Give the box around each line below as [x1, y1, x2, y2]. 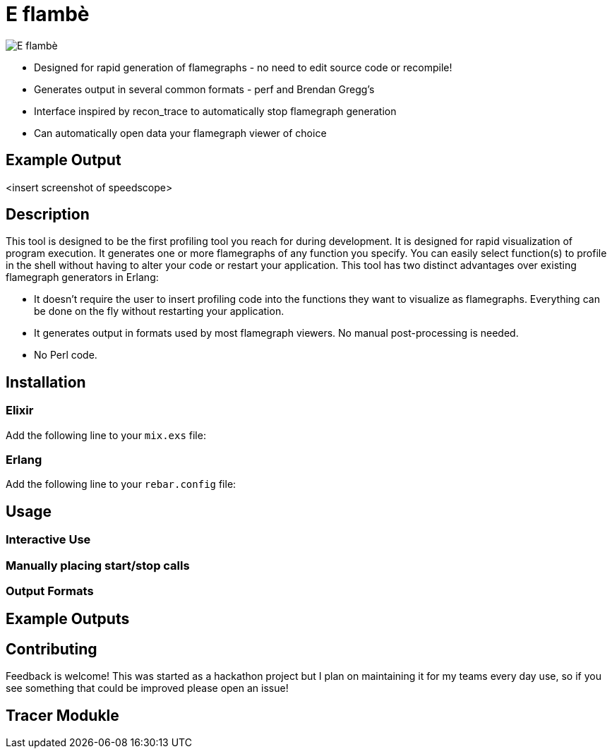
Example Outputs [6, 610, 130, 628]
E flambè [6, 2, 90, 26]
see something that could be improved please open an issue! [6, 682, 289, 695]
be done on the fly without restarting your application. [34, 305, 284, 318]
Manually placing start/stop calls [6, 558, 190, 573]
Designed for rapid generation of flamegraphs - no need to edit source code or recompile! [34, 61, 452, 73]
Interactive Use [6, 532, 91, 547]
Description [6, 205, 90, 224]
